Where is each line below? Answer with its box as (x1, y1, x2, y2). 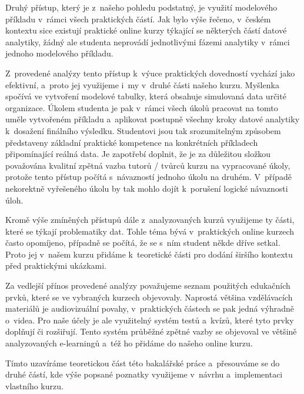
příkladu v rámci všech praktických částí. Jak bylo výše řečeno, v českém (5, 12, 271, 25)
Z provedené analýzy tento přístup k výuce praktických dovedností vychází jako (5, 66, 295, 79)
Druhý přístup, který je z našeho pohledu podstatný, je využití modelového (5, 1, 278, 13)
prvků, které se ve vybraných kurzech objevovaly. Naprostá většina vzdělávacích (5, 291, 293, 303)
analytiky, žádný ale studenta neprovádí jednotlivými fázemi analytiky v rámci (5, 35, 290, 48)
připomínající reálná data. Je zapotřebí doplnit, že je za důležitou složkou (5, 148, 271, 160)
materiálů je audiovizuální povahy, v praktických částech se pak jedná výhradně (5, 302, 295, 315)
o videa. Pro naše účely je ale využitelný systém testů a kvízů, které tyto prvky (5, 313, 294, 326)
